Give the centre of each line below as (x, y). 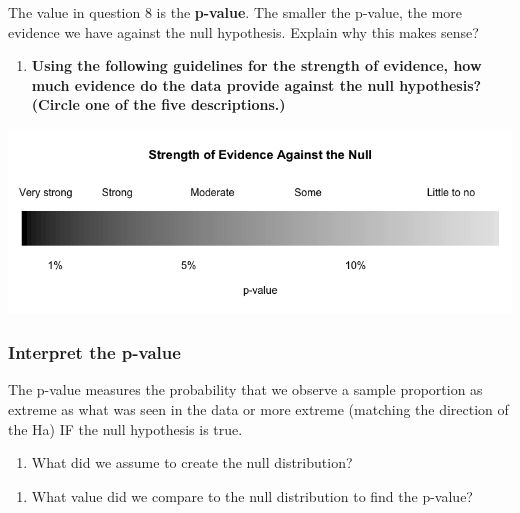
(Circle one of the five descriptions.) (158, 104)
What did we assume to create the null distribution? (192, 462)
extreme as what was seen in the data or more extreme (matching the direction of (258, 409)
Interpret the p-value (94, 352)
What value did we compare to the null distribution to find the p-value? (252, 495)
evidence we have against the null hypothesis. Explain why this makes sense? (243, 31)
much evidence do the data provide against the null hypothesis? (256, 84)
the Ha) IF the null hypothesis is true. (125, 428)
